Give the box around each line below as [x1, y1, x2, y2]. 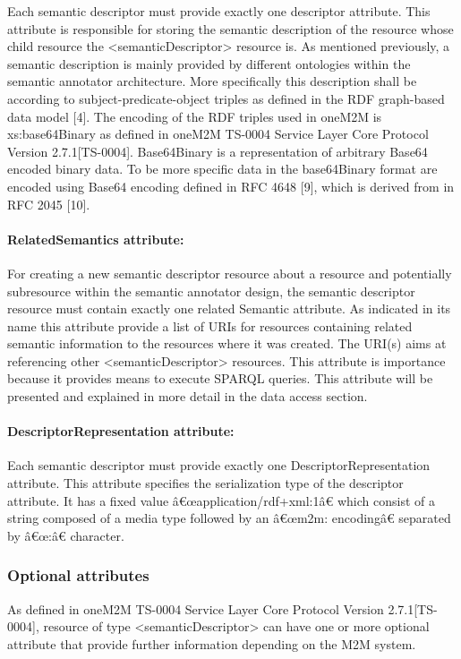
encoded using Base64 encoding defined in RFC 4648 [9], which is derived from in [7, 176, 455, 195]
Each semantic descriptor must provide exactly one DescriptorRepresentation [7, 456, 431, 475]
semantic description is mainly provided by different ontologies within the [7, 54, 411, 73]
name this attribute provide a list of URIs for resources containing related [7, 316, 413, 335]
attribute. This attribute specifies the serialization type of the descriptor [7, 474, 404, 492]
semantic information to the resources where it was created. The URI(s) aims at [7, 334, 447, 353]
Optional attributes [7, 564, 149, 586]
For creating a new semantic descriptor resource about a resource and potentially [7, 263, 452, 282]
